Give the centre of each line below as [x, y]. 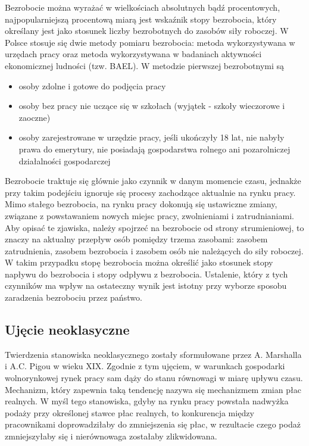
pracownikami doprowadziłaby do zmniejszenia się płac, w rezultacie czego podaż [153, 424]
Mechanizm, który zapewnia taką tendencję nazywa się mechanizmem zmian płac [153, 389]
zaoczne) [35, 117]
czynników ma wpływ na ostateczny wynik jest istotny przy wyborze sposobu [146, 286]
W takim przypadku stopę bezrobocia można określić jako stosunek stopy [139, 262]
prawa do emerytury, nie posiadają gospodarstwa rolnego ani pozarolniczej [154, 149]
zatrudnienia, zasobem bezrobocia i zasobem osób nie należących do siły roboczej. [154, 250]
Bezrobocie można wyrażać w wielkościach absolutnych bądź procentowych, [143, 7]
